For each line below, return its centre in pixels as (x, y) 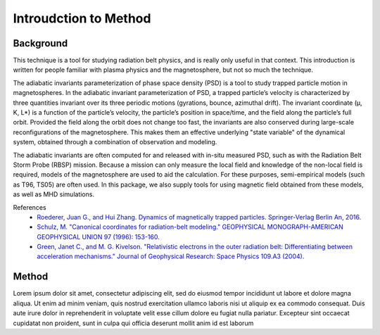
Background (40, 43)
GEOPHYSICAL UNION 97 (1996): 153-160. (98, 236)
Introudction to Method (82, 18)
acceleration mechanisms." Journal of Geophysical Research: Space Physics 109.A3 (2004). (171, 256)
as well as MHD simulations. (54, 194)
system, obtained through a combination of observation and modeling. (115, 142)
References (30, 207)
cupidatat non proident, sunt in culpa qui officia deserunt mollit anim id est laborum (133, 323)
